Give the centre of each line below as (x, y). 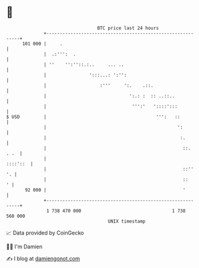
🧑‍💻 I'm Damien (25, 247)
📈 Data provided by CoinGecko (45, 233)
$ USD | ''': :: (93, 117)
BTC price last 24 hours (128, 28)
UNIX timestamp (127, 221)
